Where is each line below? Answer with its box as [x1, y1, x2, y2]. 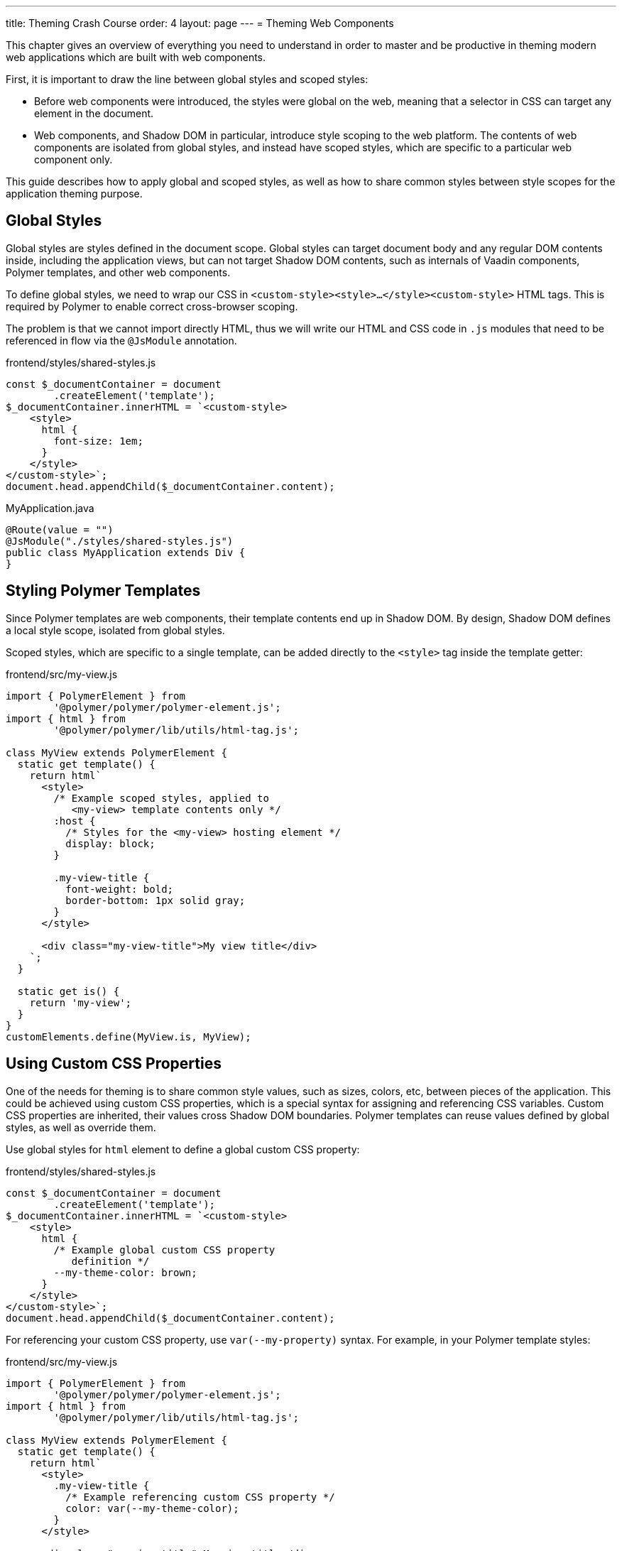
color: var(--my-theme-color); [65, 1502, 239, 1514]
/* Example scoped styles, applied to [53, 792, 269, 804]
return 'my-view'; [29, 996, 132, 1008]
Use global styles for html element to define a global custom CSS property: [6, 1143, 360, 1155]
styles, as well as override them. [6, 1121, 156, 1133]
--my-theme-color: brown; [53, 1266, 197, 1278]
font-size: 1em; [53, 435, 143, 447]
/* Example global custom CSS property [53, 1243, 275, 1256]
